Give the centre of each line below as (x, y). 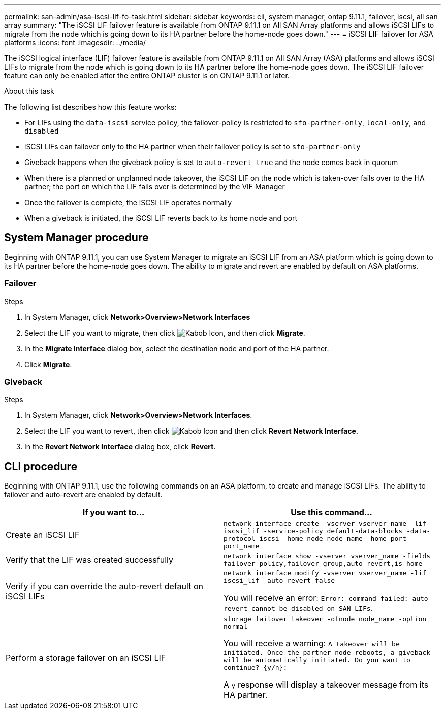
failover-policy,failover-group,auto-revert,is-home (323, 564)
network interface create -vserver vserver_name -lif (325, 524)
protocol (240, 539)
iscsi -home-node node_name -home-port (333, 539)
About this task (29, 91)
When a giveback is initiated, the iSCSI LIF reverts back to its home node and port (161, 218)
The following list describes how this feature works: (90, 107)
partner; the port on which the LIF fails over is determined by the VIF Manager (155, 187)
